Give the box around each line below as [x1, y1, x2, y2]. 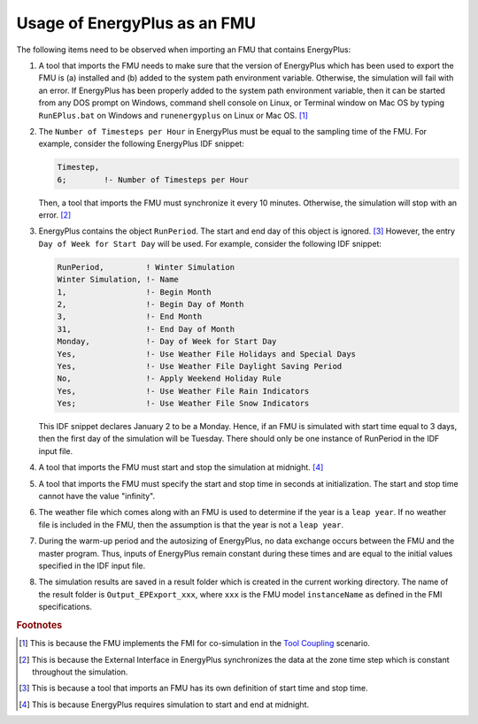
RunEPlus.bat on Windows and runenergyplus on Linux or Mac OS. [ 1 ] [38, 110, 309, 120]
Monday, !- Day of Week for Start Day [57, 336, 277, 347]
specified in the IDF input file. [38, 560, 146, 571]
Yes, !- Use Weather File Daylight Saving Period [57, 361, 343, 371]
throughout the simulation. [32, 666, 128, 677]
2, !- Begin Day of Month [57, 299, 244, 309]
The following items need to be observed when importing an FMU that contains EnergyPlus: [16, 44, 351, 55]
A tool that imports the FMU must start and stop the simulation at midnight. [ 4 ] [38, 462, 324, 473]
